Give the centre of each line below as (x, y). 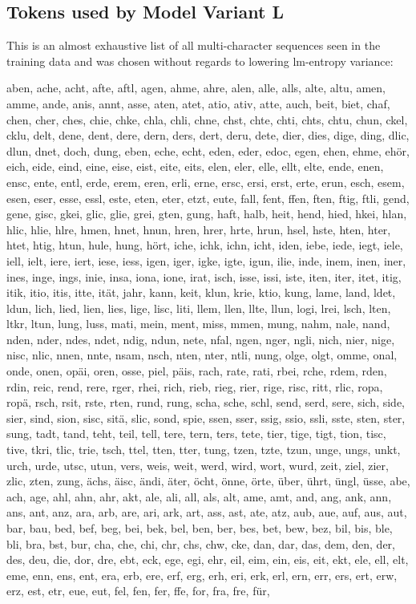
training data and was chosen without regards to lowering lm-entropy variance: (200, 61)
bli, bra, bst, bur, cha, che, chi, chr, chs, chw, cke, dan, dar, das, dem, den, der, (201, 543)
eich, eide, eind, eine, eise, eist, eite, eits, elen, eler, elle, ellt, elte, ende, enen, (195, 166)
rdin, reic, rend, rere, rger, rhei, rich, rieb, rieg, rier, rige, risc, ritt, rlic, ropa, (195, 386)
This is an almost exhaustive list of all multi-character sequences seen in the (194, 45)
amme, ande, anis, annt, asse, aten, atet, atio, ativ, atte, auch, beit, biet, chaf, (198, 103)
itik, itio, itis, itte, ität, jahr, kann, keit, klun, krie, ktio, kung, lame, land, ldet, (201, 292)
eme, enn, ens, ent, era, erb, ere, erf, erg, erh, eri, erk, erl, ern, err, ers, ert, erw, (202, 575)
